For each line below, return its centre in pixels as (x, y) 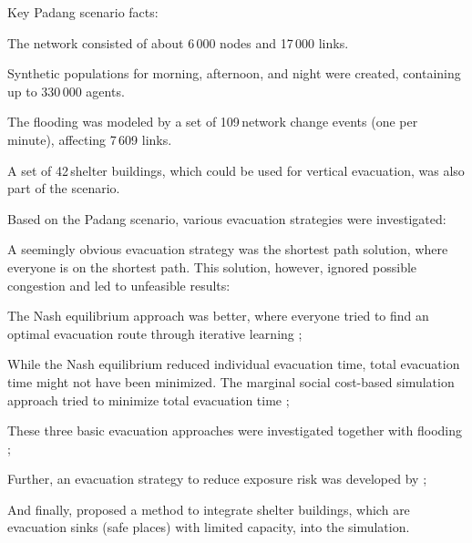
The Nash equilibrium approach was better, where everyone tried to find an (218, 316)
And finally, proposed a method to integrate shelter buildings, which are (209, 509)
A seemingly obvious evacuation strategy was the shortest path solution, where (228, 249)
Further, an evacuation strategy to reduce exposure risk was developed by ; (217, 479)
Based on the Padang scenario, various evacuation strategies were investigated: (227, 218)
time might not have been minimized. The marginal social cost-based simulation (231, 381)
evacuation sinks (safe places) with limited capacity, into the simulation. (209, 527)
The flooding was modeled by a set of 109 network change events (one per (213, 122)
